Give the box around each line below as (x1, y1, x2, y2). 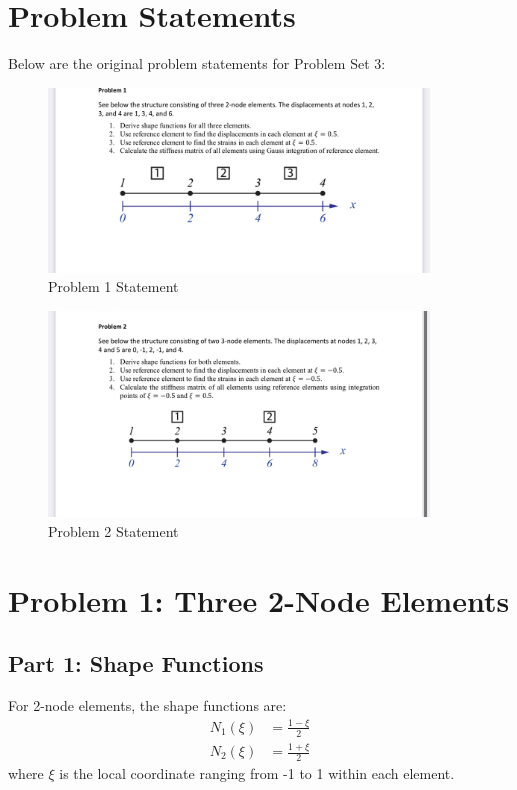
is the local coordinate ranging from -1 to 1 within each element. (59, 762, 455, 783)
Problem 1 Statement (48, 276, 179, 297)
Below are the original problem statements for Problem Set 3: (8, 53, 386, 74)
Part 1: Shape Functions (8, 648, 264, 679)
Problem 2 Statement (48, 520, 179, 541)
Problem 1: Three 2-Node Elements (8, 579, 510, 620)
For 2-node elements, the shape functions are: (8, 694, 287, 715)
